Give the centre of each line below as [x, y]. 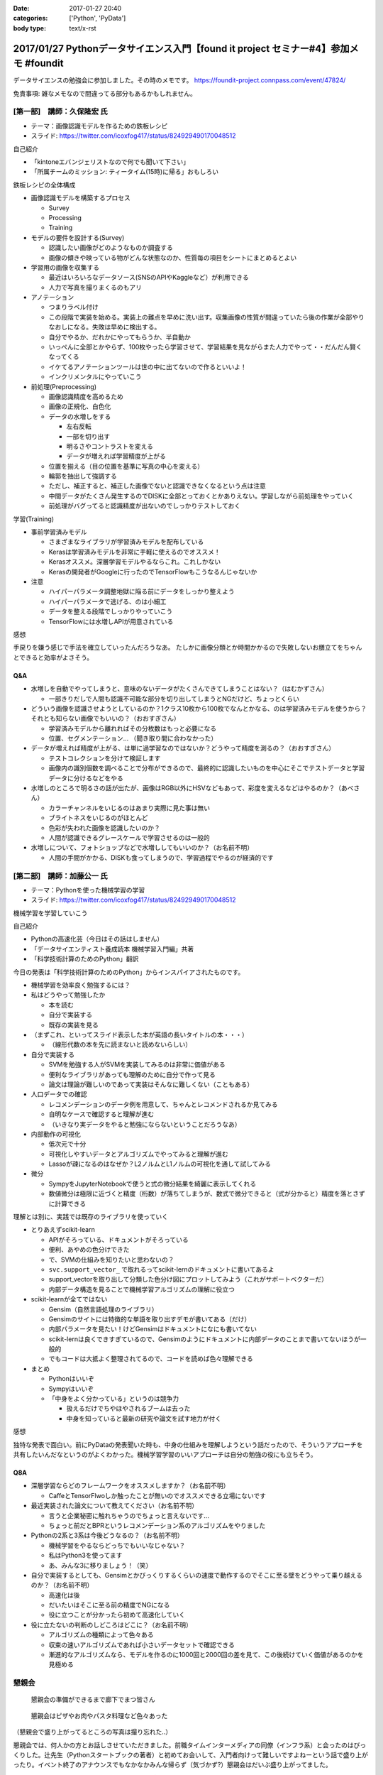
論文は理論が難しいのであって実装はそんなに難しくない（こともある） [151, 1084]
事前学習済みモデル [59, 532]
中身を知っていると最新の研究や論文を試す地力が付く [144, 1418]
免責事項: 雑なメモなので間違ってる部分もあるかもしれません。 [105, 93]
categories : [30, 18]
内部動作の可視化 [56, 1134]
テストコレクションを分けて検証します [105, 758]
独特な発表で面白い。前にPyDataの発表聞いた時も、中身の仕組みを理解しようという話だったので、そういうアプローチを [188, 1444]
